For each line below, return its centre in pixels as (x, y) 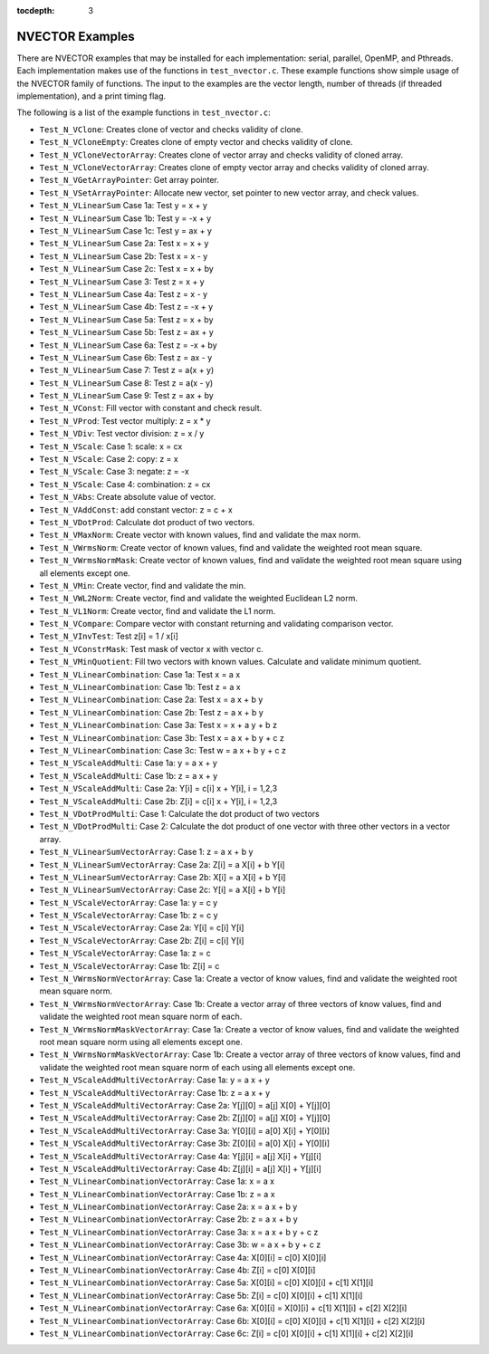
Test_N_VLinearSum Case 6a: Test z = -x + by (128, 345)
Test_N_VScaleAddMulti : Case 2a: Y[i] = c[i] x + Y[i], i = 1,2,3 (158, 789)
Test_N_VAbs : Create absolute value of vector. (128, 497)
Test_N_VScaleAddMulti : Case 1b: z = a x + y (129, 775)
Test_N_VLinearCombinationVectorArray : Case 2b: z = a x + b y (168, 1219)
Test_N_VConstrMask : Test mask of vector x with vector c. (152, 648)
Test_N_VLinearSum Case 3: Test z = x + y (122, 282)
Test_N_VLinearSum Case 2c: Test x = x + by (127, 269)
